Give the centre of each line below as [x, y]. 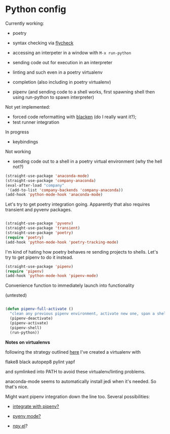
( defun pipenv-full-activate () [39, 309]
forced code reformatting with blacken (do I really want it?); [74, 117]
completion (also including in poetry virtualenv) [62, 82]
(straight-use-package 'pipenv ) [39, 266]
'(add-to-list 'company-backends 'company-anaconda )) [65, 190]
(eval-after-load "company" [35, 185]
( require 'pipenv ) [25, 271]
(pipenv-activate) [29, 323]
